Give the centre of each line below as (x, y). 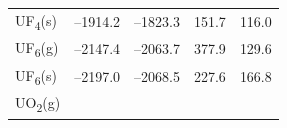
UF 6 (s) (36, 76)
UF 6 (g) (37, 48)
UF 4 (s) (36, 21)
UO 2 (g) (38, 103)
